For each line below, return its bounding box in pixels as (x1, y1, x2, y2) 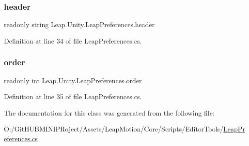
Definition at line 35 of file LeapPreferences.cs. (4, 91, 142, 102)
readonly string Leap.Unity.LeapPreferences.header (4, 19, 155, 29)
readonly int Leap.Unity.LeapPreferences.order (4, 75, 142, 85)
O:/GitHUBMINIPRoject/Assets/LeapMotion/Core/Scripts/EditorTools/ (4, 124, 224, 134)
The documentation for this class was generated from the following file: (4, 107, 215, 117)
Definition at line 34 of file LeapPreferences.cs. (4, 35, 142, 45)
